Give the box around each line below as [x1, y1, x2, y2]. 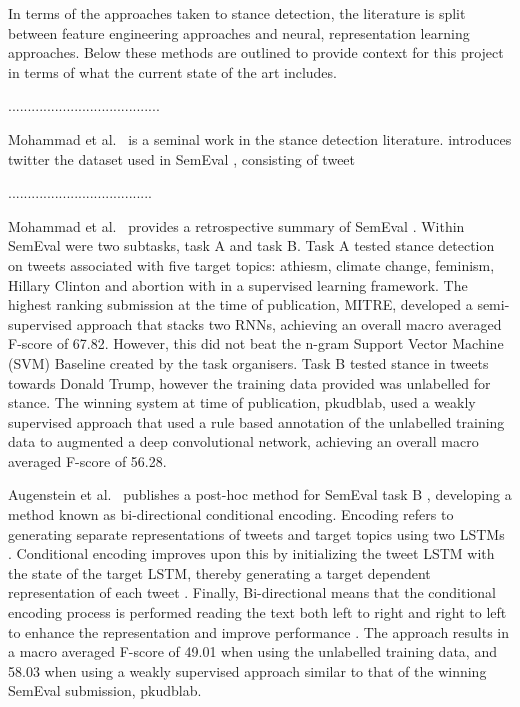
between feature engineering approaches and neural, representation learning [8, 22, 470, 43]
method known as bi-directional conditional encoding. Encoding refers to [8, 504, 454, 525]
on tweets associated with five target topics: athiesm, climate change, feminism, [8, 254, 495, 275]
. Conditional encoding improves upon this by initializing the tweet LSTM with [8, 543, 495, 564]
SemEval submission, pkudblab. [8, 680, 202, 701]
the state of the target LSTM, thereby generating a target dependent [8, 562, 431, 583]
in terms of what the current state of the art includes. [8, 61, 337, 82]
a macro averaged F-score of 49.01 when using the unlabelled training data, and [8, 641, 497, 662]
